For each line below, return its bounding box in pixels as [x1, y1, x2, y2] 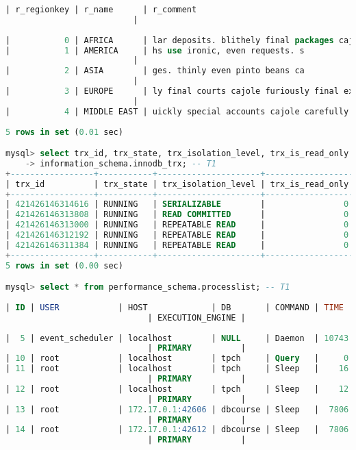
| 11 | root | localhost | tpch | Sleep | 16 [5, 364, 349, 374]
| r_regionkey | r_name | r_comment [5, 5, 197, 14]
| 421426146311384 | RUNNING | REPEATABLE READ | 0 [5, 240, 349, 250]
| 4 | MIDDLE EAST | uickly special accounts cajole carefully [5, 106, 349, 116]
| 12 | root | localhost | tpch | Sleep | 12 [5, 384, 349, 394]
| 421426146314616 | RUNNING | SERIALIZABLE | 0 [5, 199, 349, 210]
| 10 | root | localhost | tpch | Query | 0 [5, 353, 349, 364]
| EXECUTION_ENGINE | [147, 312, 246, 323]
